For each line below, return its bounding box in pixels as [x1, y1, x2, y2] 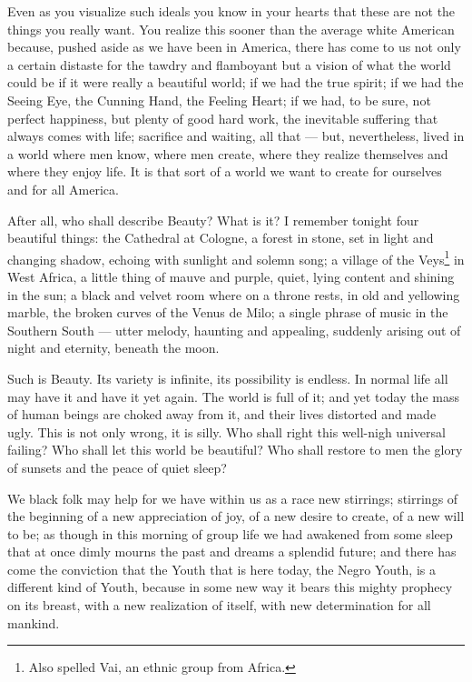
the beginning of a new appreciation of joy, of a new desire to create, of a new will [7, 506, 465, 526]
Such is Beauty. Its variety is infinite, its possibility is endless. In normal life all [7, 368, 448, 387]
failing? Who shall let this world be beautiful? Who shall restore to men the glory [7, 440, 463, 459]
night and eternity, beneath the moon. [7, 338, 220, 357]
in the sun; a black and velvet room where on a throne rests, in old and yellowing [7, 285, 460, 304]
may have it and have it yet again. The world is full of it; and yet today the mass [7, 386, 460, 406]
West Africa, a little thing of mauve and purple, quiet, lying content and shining [7, 266, 455, 286]
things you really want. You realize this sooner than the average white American [7, 19, 455, 38]
